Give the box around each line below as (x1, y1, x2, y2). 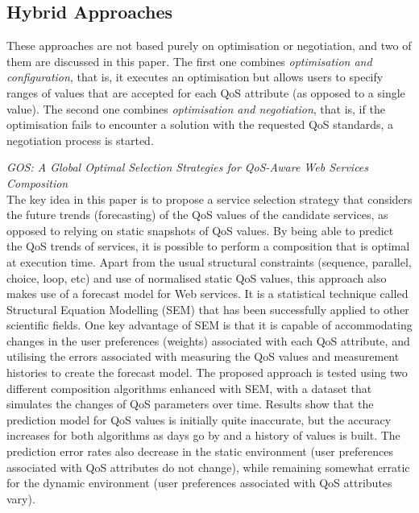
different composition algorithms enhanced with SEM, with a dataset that (6, 379, 372, 396)
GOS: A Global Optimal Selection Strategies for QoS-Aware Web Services (6, 159, 369, 176)
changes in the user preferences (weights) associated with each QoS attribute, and (6, 332, 410, 349)
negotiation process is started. (6, 131, 154, 148)
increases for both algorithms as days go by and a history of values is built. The (6, 427, 400, 444)
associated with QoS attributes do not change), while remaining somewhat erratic (6, 458, 410, 475)
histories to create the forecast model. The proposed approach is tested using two (6, 364, 408, 381)
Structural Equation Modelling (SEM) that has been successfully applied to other (6, 300, 409, 317)
